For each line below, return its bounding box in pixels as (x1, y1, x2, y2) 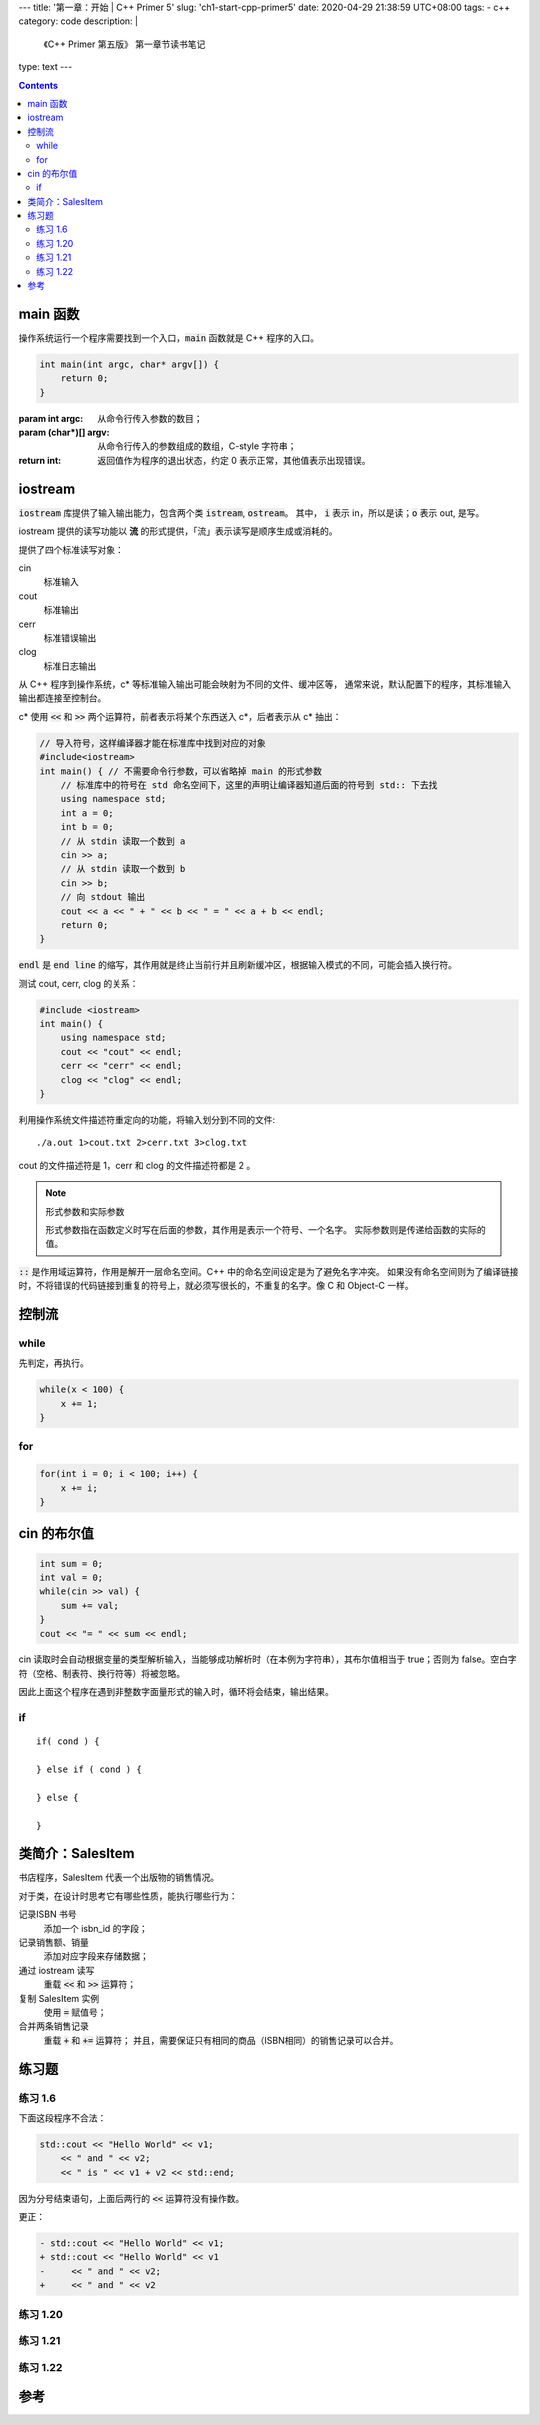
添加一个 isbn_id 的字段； (43, 1922, 149, 1934)
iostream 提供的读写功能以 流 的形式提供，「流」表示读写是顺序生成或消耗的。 (18, 525, 339, 537)
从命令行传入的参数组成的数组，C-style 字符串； (97, 440, 297, 452)
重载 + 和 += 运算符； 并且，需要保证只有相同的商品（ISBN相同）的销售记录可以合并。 (43, 2034, 399, 2046)
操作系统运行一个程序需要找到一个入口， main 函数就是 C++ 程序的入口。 (18, 331, 320, 344)
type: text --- (18, 61, 73, 73)
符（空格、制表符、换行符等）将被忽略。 (18, 1667, 185, 1679)
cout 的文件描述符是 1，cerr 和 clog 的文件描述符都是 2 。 (18, 1159, 256, 1171)
